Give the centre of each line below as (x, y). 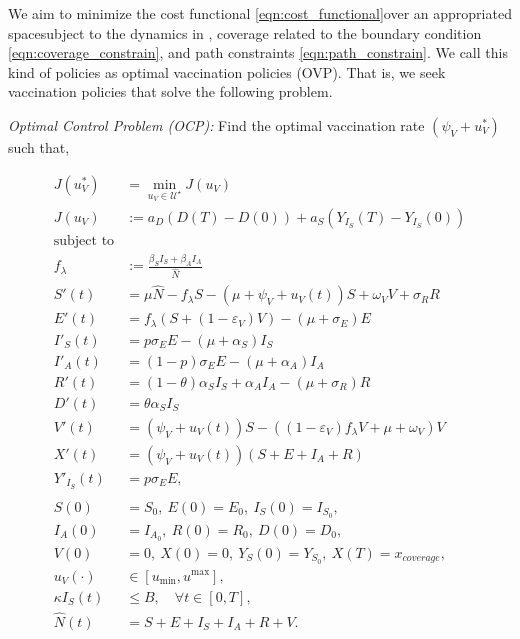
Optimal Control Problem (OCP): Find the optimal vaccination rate (216, 124)
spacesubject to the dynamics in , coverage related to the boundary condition (245, 32)
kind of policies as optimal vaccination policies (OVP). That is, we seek (227, 71)
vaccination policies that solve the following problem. (170, 91)
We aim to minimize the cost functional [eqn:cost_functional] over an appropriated (260, 13)
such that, (39, 146)
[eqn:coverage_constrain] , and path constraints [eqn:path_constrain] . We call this (258, 52)
